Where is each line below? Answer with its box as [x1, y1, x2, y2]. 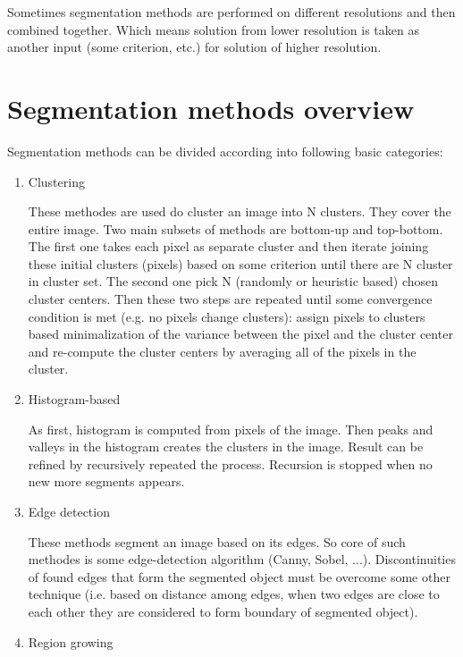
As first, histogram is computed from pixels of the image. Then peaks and [28, 419, 434, 438]
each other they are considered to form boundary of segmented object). [28, 602, 418, 620]
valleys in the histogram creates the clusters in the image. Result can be [28, 437, 424, 456]
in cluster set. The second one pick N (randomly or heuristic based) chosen [28, 272, 439, 291]
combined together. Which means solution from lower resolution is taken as [7, 20, 419, 38]
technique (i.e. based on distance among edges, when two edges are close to [28, 585, 440, 603]
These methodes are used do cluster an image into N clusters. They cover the [28, 202, 451, 221]
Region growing [28, 632, 114, 651]
